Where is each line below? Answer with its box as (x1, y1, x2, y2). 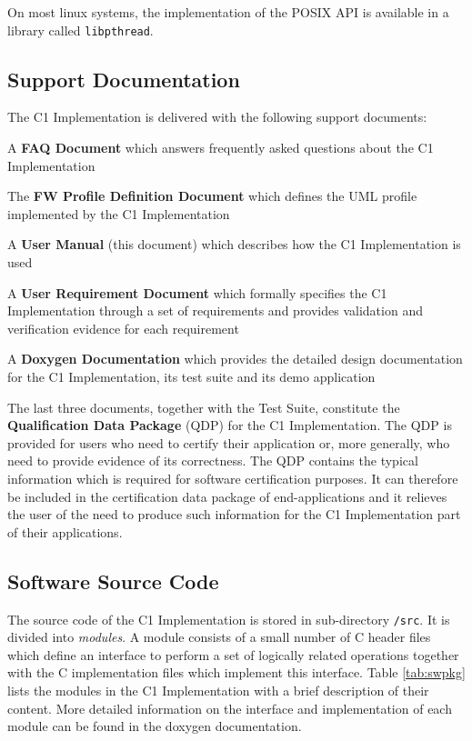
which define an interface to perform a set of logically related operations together (7, 645, 459, 664)
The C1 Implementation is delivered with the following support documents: (7, 107, 427, 126)
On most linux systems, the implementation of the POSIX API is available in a (7, 3, 449, 21)
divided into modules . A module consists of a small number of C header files (7, 627, 431, 646)
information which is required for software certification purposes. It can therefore (7, 468, 458, 487)
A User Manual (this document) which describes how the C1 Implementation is (7, 235, 461, 254)
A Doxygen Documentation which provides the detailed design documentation (7, 349, 463, 368)
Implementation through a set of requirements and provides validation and (7, 301, 423, 320)
